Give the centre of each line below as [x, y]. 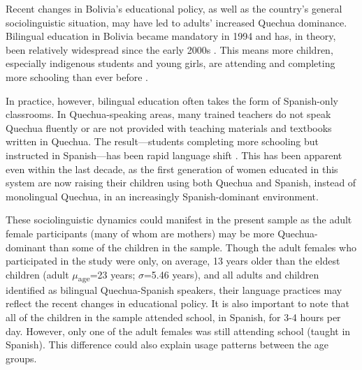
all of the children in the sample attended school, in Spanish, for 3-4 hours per [173, 317]
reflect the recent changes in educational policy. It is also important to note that [178, 303]
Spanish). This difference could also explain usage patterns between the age [167, 345]
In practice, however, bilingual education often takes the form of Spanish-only [172, 100]
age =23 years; [107, 275]
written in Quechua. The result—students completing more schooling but [162, 141]
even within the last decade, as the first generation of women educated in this [172, 169]
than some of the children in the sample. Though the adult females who [203, 247]
